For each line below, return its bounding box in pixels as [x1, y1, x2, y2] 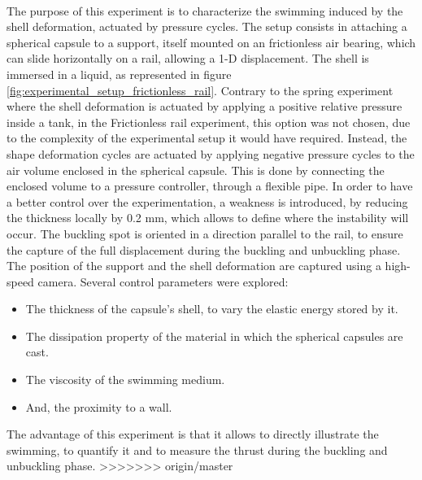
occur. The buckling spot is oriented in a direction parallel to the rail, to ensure [7, 225, 403, 242]
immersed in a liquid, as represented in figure [7, 65, 232, 82]
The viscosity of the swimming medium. [25, 371, 225, 388]
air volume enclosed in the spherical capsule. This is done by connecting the [7, 161, 385, 178]
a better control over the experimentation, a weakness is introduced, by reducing [7, 193, 408, 210]
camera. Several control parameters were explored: [37, 273, 289, 290]
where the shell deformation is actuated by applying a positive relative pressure [7, 98, 402, 115]
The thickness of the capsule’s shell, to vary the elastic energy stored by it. [25, 300, 398, 317]
